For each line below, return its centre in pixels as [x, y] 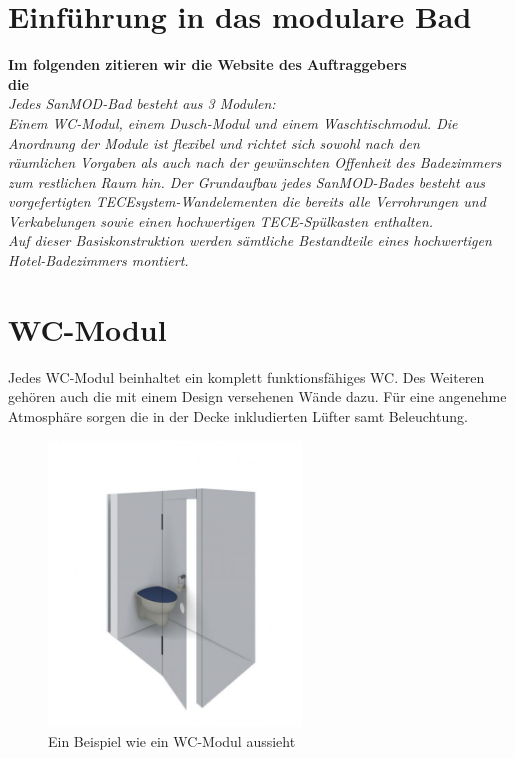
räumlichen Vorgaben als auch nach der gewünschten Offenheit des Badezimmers [255, 162]
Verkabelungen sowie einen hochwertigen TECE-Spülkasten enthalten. [221, 220]
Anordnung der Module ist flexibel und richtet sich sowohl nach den [214, 142]
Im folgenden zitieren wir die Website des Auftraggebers [207, 64]
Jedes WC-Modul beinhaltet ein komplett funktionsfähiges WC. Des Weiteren [246, 376]
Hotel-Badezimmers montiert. [98, 260]
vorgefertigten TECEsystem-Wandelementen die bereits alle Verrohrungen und [247, 201]
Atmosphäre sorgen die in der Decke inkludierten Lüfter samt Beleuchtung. [238, 415]
